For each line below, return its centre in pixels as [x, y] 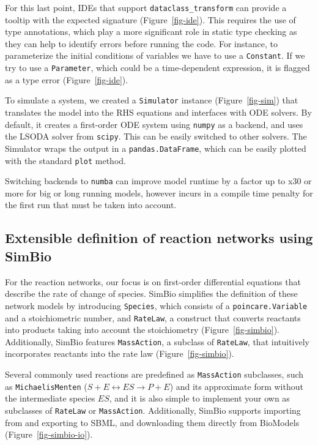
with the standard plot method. [65, 160]
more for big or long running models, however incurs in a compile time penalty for [159, 193]
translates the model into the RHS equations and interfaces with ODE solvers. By [158, 112]
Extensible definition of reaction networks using [159, 238]
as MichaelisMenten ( [46, 386]
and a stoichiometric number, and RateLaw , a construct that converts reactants [153, 317]
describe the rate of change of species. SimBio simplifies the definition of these [151, 294]
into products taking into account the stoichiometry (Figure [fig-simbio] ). [142, 330]
